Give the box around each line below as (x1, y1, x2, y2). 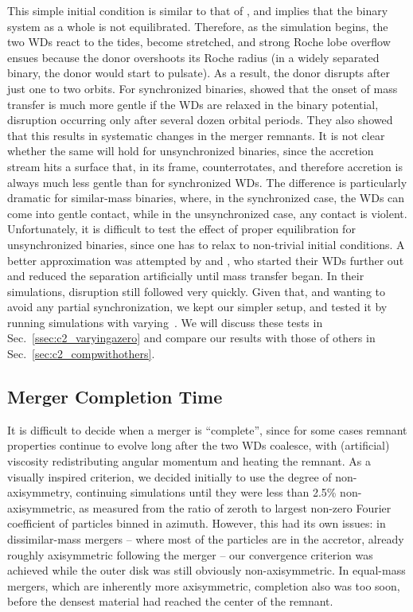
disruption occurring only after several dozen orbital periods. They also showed (7, 111, 393, 128)
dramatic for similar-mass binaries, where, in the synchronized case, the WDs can (7, 189, 405, 206)
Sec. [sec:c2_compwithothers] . (7, 345, 155, 362)
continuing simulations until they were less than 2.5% (76, 484, 337, 501)
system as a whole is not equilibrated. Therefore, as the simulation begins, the (7, 18, 388, 34)
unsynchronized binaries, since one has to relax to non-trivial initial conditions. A (7, 236, 405, 252)
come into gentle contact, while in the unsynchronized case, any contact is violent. (7, 205, 407, 221)
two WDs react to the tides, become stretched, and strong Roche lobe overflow (7, 33, 391, 50)
